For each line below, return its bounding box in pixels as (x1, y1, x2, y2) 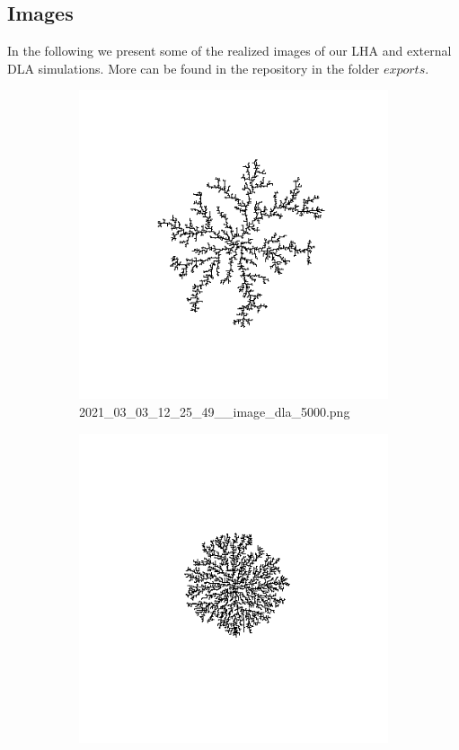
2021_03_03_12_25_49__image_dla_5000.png (79, 401, 350, 420)
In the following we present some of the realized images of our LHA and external (7, 41, 452, 60)
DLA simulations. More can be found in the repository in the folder (7, 58, 380, 77)
